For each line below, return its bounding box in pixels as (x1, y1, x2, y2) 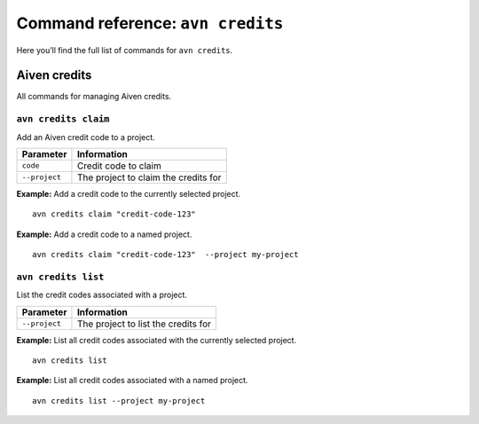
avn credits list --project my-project (32, 396, 206, 405)
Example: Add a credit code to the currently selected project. (16, 188, 241, 199)
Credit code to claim (76, 160, 161, 172)
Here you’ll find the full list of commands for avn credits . (16, 44, 233, 55)
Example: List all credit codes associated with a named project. (16, 375, 248, 386)
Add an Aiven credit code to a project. (16, 131, 155, 142)
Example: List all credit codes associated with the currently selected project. (16, 334, 297, 345)
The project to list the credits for (76, 318, 212, 330)
